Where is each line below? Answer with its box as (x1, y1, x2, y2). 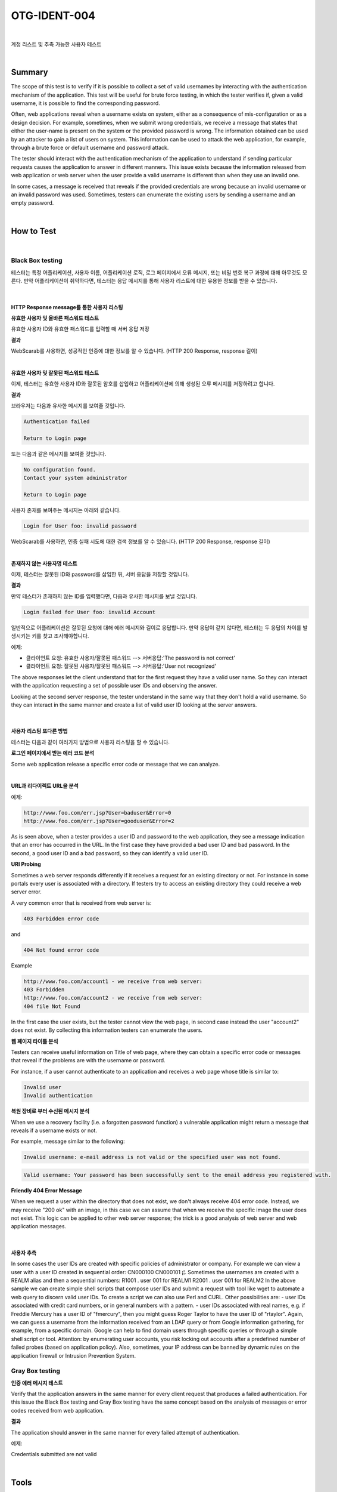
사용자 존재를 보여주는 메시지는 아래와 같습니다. (11, 506, 121, 513)
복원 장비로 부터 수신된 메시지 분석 (11, 1108, 89, 1115)
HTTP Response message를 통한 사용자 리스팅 (11, 303, 123, 310)
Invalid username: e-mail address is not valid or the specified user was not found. (23, 1154, 281, 1161)
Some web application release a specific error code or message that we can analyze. (11, 760, 220, 767)
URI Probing (11, 861, 41, 868)
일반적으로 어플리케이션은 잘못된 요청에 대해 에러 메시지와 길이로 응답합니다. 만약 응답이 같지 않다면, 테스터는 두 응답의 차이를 (11, 624, 302, 631)
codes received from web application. (11, 1407, 104, 1414)
